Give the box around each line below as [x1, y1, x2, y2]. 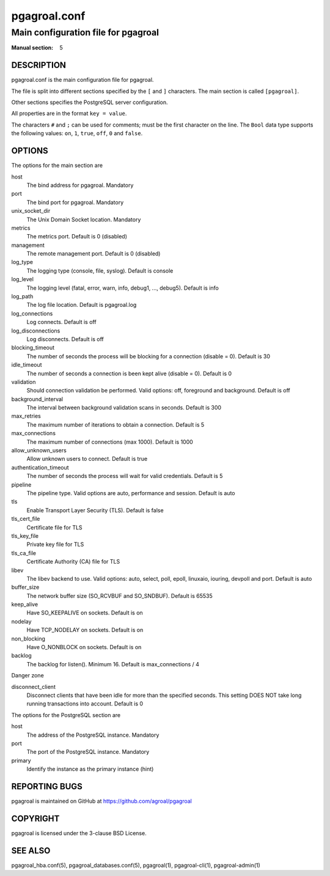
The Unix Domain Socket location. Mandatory [26, 216, 141, 223]
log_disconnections [11, 327, 61, 334]
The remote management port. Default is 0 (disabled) [26, 250, 161, 257]
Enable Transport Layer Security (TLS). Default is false [26, 506, 164, 513]
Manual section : [11, 44, 54, 51]
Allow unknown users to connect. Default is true [26, 455, 148, 463]
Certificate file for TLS [26, 523, 82, 531]
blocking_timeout [11, 344, 55, 352]
